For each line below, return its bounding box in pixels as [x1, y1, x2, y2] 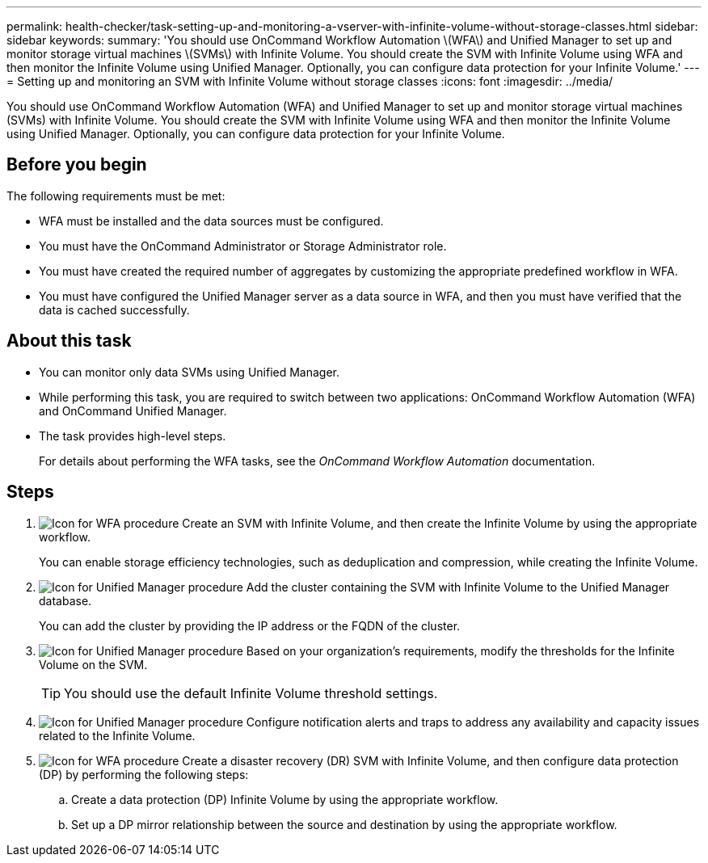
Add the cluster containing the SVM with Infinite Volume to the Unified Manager [246, 579, 670, 594]
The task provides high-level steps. [39, 428, 226, 443]
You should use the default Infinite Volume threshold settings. [64, 684, 438, 701]
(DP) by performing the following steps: [39, 767, 249, 781]
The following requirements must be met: [6, 188, 225, 203]
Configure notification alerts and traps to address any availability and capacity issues [246, 714, 700, 729]
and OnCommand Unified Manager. [39, 403, 227, 418]
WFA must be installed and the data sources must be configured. [39, 213, 384, 228]
